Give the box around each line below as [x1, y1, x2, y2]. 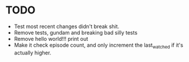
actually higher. [14, 49, 52, 56]
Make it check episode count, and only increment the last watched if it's [14, 42, 183, 50]
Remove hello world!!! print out [14, 35, 89, 42]
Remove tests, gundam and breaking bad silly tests [14, 29, 138, 36]
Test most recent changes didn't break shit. [14, 23, 120, 30]
